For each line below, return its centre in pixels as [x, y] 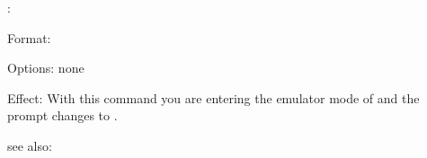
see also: [30, 145]
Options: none [46, 68]
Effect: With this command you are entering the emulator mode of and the [213, 97]
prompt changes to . [62, 115]
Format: [29, 37]
